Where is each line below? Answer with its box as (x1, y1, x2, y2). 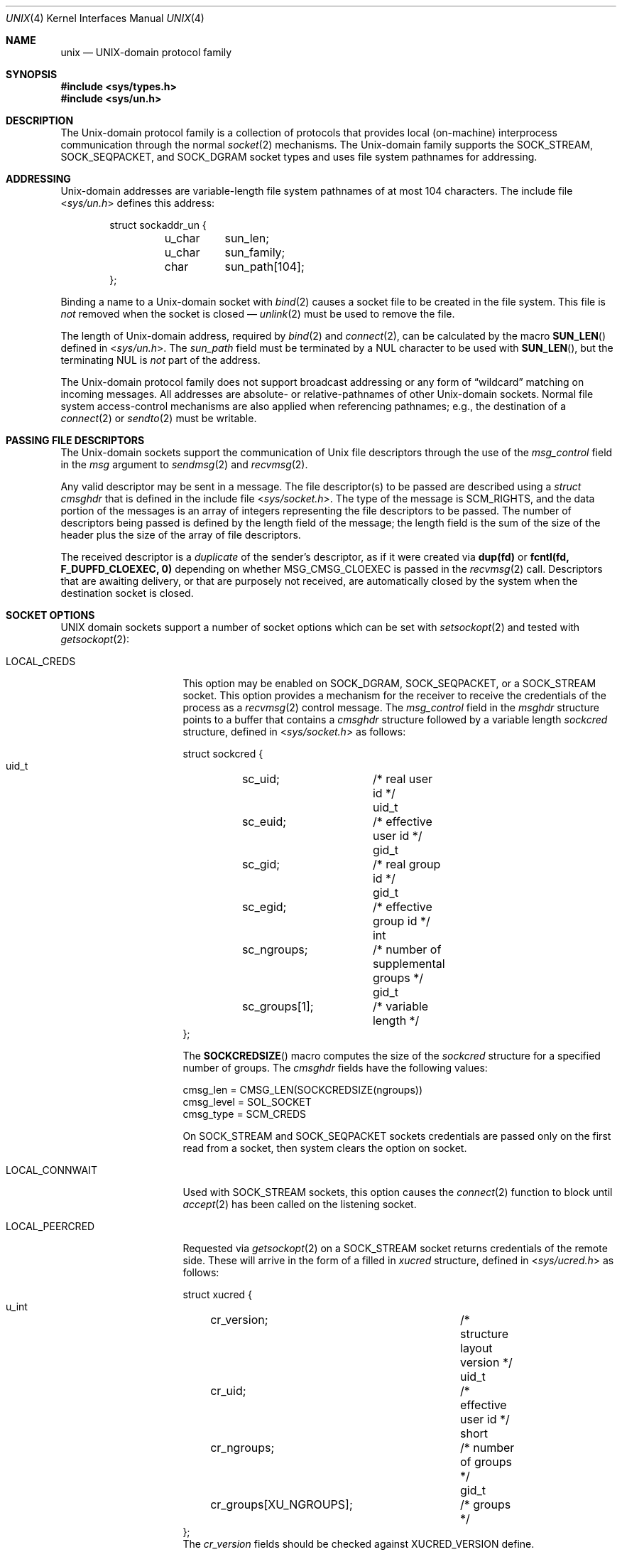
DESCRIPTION (6, 114, 74, 126)
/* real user (372, 772, 433, 786)
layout (460, 1341, 493, 1355)
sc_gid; (241, 857, 280, 871)
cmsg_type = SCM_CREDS (182, 1108, 307, 1120)
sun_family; (224, 245, 285, 259)
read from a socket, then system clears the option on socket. (182, 1142, 467, 1154)
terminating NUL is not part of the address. (60, 354, 261, 366)
